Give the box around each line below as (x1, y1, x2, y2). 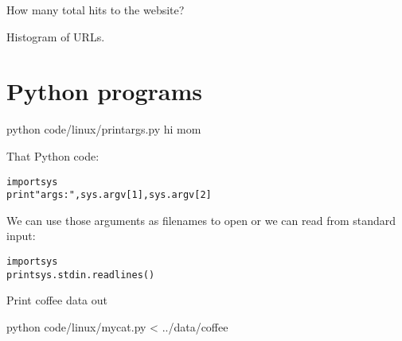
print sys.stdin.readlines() (6, 269, 155, 281)
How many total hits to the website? (6, 2, 185, 17)
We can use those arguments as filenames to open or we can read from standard (6, 211, 396, 228)
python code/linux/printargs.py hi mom (6, 121, 201, 138)
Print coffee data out (6, 292, 108, 308)
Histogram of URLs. (6, 28, 105, 45)
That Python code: (6, 147, 100, 164)
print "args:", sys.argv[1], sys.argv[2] (6, 189, 212, 201)
